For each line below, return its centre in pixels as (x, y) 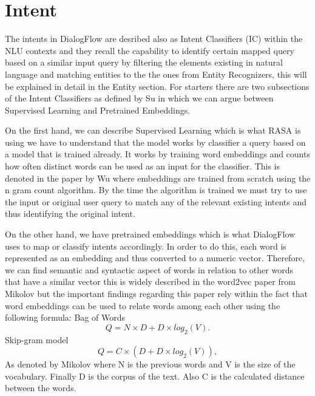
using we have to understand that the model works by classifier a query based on (155, 142)
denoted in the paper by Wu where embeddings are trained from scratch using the (158, 178)
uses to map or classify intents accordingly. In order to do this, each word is (146, 246)
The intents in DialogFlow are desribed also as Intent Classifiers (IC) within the (154, 39)
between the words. (41, 388)
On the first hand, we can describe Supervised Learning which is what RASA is (153, 130)
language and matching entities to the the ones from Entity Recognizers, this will (156, 74)
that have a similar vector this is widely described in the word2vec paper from (150, 282)
